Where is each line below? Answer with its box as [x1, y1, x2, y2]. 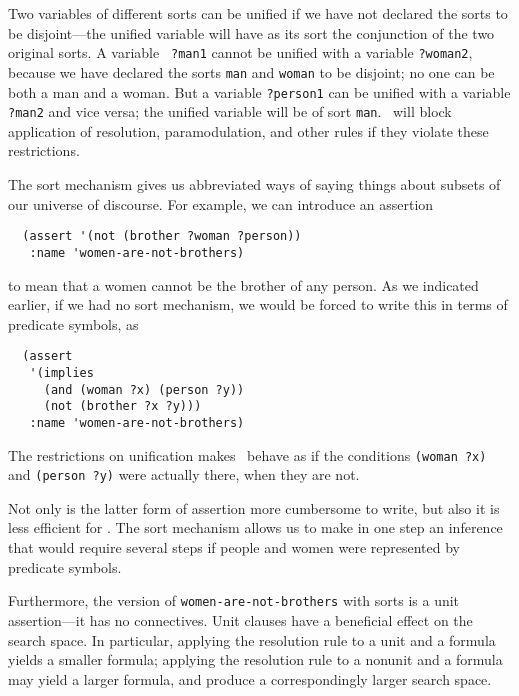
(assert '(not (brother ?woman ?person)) [22, 229, 302, 244]
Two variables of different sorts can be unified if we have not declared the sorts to [8, 3, 508, 23]
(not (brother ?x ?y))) [43, 399, 202, 414]
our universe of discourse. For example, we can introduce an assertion [8, 193, 434, 214]
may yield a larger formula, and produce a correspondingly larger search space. [8, 668, 492, 689]
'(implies [29, 365, 94, 380]
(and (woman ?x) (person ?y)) [43, 382, 245, 397]
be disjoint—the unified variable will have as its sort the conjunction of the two [8, 22, 495, 43]
